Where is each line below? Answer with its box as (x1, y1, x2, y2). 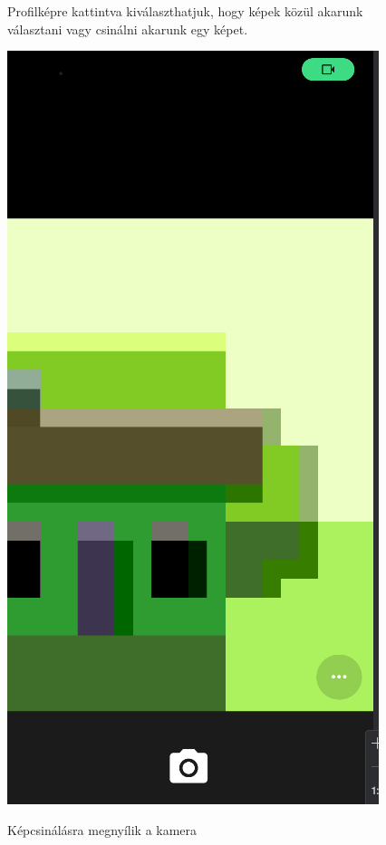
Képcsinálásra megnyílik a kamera (7, 820, 198, 839)
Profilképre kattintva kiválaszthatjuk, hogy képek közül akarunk (7, 2, 363, 20)
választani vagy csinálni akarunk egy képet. (7, 19, 248, 38)
